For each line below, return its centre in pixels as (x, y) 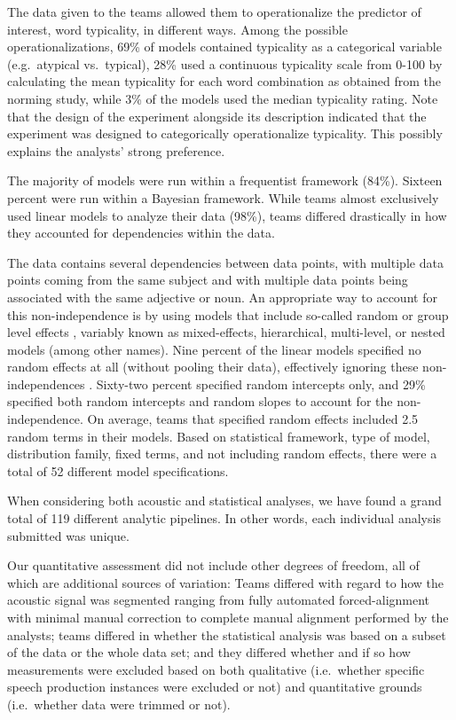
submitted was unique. (68, 535)
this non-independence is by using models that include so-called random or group (228, 314)
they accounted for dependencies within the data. (141, 233)
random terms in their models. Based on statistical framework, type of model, (219, 436)
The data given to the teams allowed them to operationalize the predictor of (214, 12)
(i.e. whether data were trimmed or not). (119, 704)
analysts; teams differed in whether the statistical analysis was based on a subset (227, 634)
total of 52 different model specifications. (118, 470)
